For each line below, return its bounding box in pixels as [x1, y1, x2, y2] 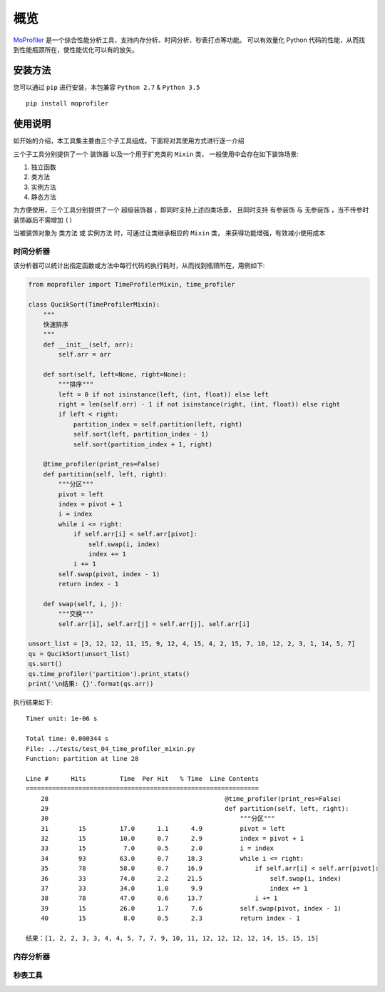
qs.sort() [28, 660, 63, 668]
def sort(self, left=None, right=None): [43, 370, 187, 378]
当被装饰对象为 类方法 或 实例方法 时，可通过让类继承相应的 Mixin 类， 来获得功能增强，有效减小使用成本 [13, 229, 326, 237]
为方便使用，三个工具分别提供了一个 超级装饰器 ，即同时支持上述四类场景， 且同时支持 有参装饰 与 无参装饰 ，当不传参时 [13, 205, 369, 214]
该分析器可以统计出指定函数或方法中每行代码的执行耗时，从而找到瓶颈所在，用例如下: [13, 261, 265, 270]
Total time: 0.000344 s [26, 735, 109, 743]
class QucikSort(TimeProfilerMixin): [28, 300, 160, 309]
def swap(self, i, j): [43, 600, 123, 608]
